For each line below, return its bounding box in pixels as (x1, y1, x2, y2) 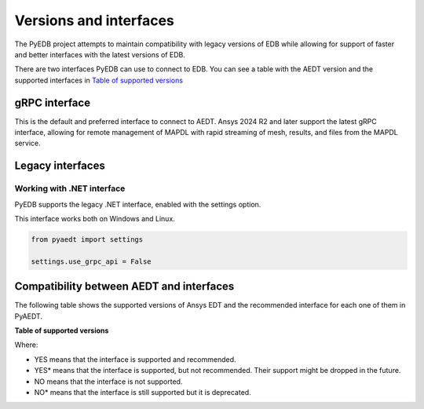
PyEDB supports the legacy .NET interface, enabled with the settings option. (14, 199, 261, 209)
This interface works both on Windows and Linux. (14, 214, 176, 223)
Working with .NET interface (14, 183, 126, 194)
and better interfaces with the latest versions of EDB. (14, 49, 186, 59)
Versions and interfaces (14, 12, 174, 29)
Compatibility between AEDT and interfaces (14, 279, 235, 294)
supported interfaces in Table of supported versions (14, 75, 184, 85)
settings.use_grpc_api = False (31, 257, 152, 266)
